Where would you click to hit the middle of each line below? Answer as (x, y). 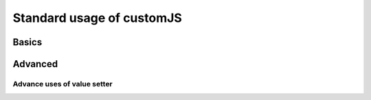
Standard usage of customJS (97, 18)
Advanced (35, 64)
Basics (27, 42)
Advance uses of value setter (63, 84)
